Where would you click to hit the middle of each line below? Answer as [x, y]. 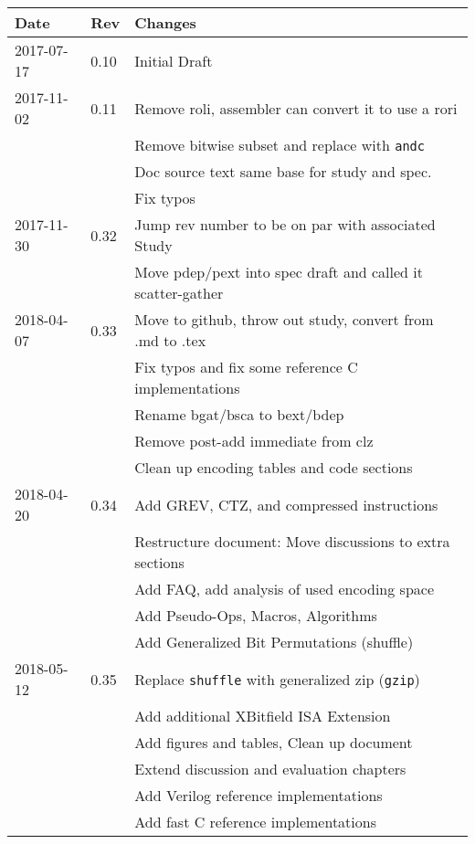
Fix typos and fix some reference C [246, 367]
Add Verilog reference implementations [259, 795]
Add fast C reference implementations [255, 822]
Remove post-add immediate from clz [254, 441]
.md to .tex [170, 340]
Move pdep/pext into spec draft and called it [279, 272]
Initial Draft [174, 60]
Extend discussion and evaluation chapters [270, 769]
